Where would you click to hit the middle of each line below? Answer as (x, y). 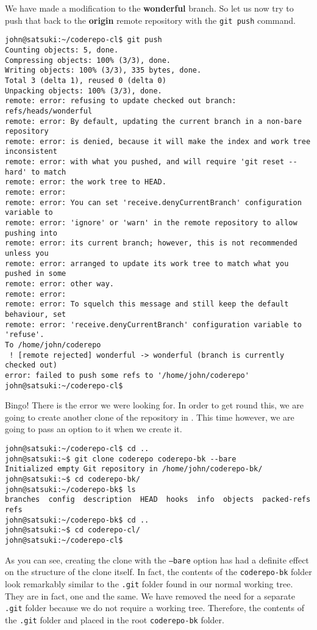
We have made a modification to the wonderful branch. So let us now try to (149, 8)
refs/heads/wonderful (49, 111)
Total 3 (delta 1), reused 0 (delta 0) (86, 80)
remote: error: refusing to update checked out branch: (121, 101)
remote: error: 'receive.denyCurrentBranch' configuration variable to (153, 324)
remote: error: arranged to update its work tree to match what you (147, 263)
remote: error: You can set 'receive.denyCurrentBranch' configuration (153, 202)
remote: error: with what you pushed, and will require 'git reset (145, 162)
